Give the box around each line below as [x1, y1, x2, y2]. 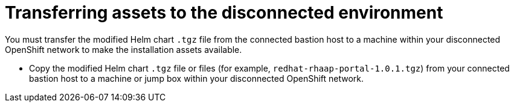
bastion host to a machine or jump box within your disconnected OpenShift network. [29, 73, 364, 84]
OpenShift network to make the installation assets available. [5, 44, 242, 55]
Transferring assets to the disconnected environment [5, 2, 443, 23]
